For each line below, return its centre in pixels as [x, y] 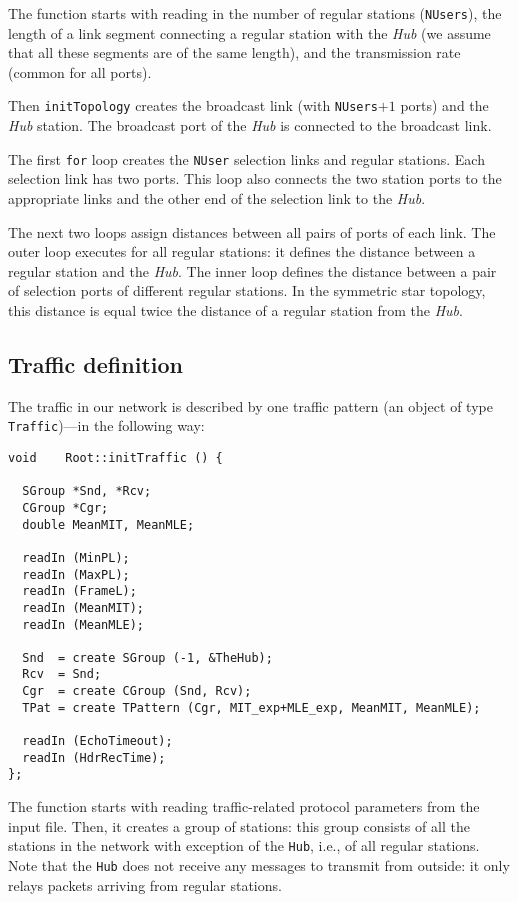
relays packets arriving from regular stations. [145, 884]
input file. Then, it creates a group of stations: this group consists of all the [239, 825]
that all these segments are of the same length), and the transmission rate [234, 52]
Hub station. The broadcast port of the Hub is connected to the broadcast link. [250, 125]
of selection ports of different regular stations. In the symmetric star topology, [247, 290]
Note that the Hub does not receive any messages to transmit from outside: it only [259, 864]
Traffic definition [95, 363]
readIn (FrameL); [79, 591]
